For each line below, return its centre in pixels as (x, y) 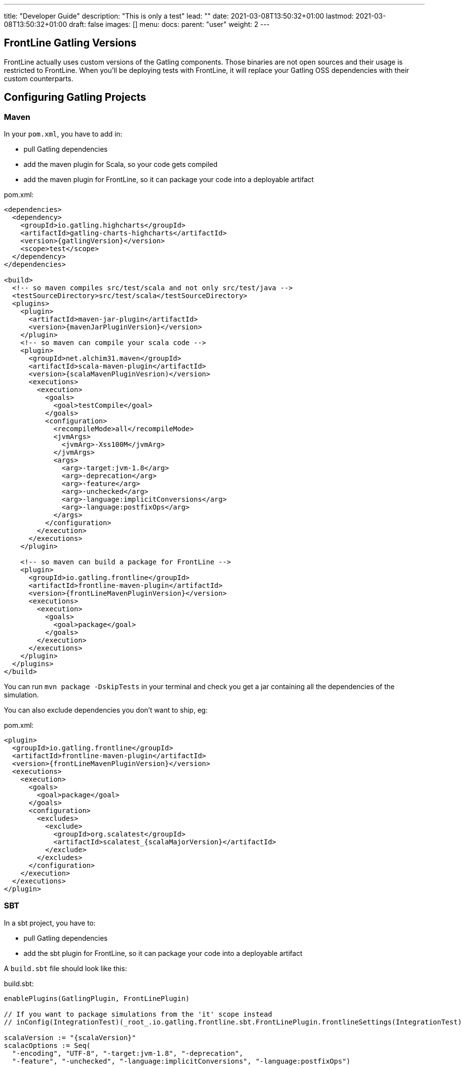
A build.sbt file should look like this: (66, 968)
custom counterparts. (39, 78)
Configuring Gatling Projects (75, 97)
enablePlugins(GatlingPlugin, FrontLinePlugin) (97, 998)
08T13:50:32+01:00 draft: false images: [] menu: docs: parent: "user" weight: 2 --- (137, 24)
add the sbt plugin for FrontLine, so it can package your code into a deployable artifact (163, 953)
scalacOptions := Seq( (47, 1045)
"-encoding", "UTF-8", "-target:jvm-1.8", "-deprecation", (127, 1053)
